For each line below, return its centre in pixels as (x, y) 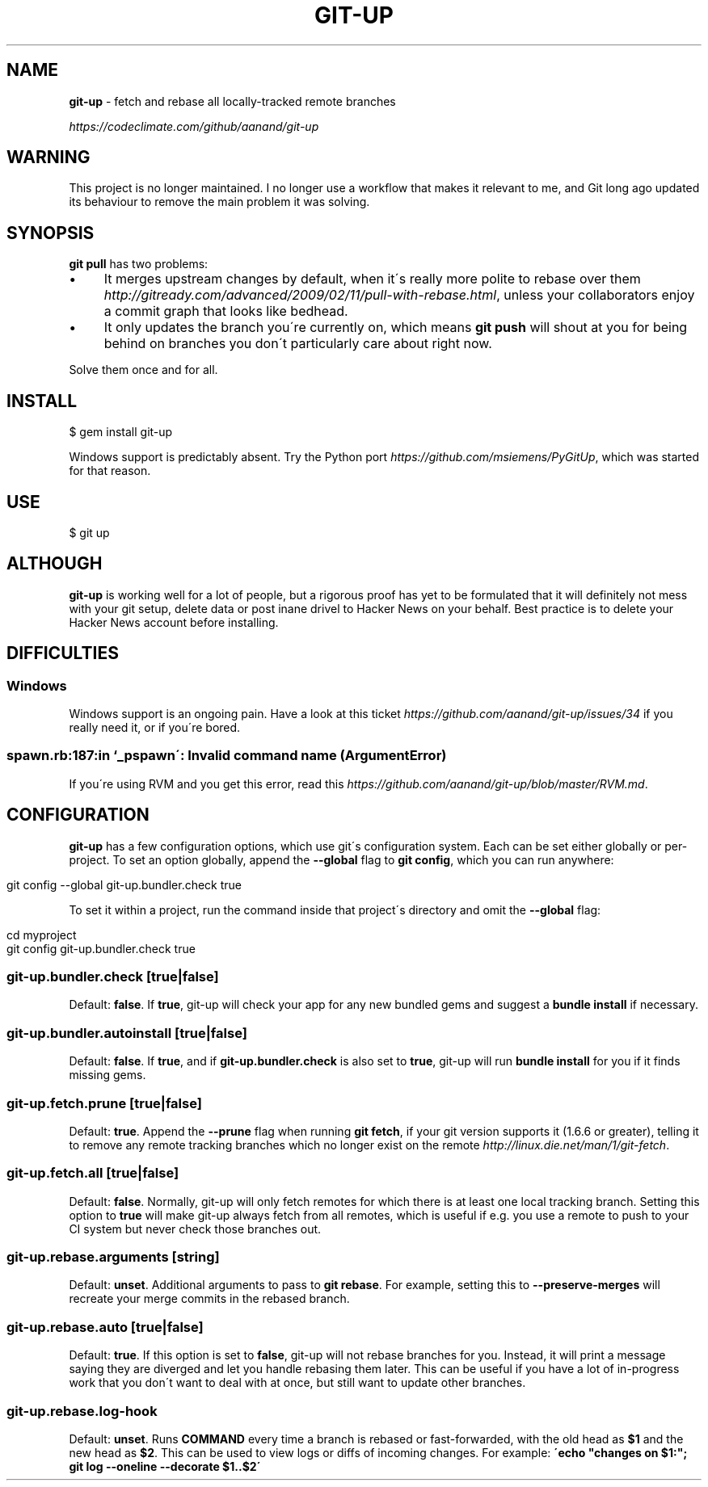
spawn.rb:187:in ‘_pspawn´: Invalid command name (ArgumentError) (227, 756)
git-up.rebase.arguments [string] (113, 1257)
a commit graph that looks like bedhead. (226, 311)
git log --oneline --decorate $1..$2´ (165, 1466)
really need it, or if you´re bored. (155, 728)
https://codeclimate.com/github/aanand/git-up (194, 126)
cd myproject (42, 935)
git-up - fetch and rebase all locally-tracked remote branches (232, 101)
